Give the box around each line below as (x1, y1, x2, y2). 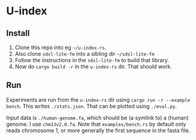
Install (6, 28, 30, 38)
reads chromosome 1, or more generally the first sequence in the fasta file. (6, 127, 191, 134)
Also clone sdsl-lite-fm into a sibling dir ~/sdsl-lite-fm (14, 50, 155, 57)
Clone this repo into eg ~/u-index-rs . (14, 44, 107, 51)
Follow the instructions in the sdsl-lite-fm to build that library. (14, 57, 170, 63)
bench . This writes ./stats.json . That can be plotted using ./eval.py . (6, 102, 177, 109)
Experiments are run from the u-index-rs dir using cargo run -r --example (6, 96, 191, 103)
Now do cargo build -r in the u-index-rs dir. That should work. (14, 63, 173, 70)
